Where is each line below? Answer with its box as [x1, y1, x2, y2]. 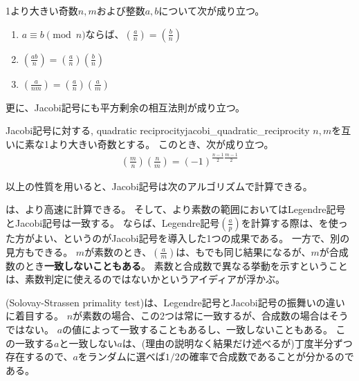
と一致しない [59, 335, 118, 350]
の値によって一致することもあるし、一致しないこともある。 [62, 322, 333, 336]
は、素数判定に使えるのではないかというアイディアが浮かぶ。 [6, 272, 285, 286]
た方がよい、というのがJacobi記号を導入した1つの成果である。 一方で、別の [6, 230, 350, 245]
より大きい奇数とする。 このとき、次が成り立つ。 [48, 136, 274, 151]
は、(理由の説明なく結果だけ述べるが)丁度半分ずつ [122, 335, 353, 350]
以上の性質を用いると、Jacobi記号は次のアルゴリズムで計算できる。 [6, 178, 313, 193]
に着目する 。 [6, 308, 64, 323]
